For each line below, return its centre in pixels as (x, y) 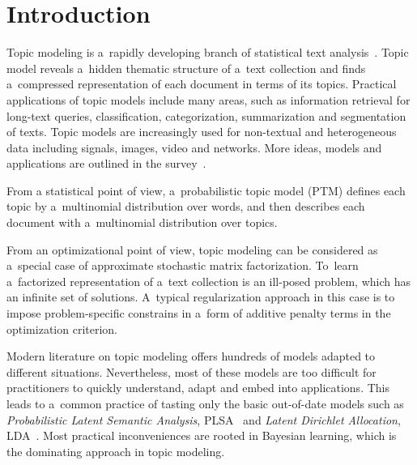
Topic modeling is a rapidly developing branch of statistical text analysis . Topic (208, 52)
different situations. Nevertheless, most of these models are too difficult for (191, 371)
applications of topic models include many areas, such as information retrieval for (208, 99)
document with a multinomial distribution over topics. (142, 222)
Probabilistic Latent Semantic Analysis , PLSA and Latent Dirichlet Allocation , (204, 419)
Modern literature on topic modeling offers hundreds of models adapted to (191, 356)
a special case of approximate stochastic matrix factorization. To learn (183, 265)
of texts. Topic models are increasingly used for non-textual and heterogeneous (202, 132)
